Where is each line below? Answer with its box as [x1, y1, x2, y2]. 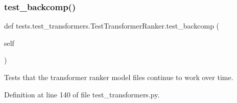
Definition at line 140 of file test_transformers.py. [4, 89, 160, 99]
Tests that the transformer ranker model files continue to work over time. [4, 72, 233, 82]
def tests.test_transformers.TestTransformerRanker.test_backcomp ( [4, 20, 220, 31]
